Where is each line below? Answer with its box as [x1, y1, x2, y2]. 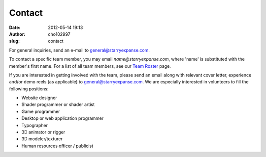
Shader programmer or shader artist [21, 102, 95, 107]
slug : [9, 38, 20, 44]
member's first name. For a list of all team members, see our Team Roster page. [9, 63, 171, 69]
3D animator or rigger [21, 129, 66, 135]
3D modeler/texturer [21, 136, 63, 142]
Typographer [21, 122, 48, 128]
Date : [9, 25, 21, 30]
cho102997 [48, 31, 71, 37]
